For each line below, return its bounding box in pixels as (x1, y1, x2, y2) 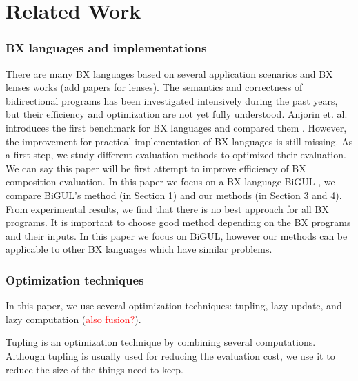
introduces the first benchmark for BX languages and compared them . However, (6, 120, 347, 134)
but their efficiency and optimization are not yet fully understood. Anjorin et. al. (6, 107, 348, 121)
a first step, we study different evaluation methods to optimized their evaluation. (6, 147, 346, 162)
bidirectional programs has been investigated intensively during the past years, (6, 93, 338, 107)
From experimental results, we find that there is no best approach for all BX (6, 201, 329, 216)
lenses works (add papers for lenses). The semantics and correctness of (6, 80, 303, 94)
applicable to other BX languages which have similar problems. (6, 242, 272, 256)
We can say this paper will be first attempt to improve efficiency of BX (6, 161, 306, 175)
